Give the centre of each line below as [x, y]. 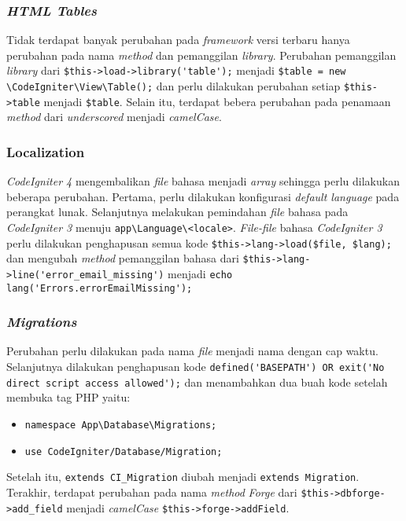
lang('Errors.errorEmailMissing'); [100, 288]
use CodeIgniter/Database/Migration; [124, 451]
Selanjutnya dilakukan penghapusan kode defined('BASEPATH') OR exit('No [196, 367]
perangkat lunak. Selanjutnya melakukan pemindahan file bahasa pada [177, 212]
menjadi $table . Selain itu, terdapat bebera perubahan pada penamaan [217, 101]
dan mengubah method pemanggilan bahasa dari [123, 258]
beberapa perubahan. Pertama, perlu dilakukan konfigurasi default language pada [203, 196]
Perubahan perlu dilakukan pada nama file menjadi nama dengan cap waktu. [192, 351]
